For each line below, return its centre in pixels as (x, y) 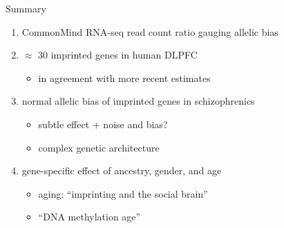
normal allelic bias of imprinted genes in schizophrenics (138, 101)
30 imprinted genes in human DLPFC (118, 55)
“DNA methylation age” (89, 217)
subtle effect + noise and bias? (103, 124)
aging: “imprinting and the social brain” (123, 193)
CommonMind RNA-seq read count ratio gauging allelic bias (150, 31)
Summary (26, 8)
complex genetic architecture (99, 147)
